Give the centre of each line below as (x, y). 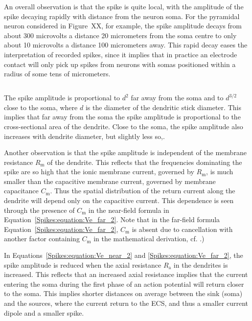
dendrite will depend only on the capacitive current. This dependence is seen (119, 200)
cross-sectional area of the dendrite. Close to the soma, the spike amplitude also (124, 126)
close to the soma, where (41, 107)
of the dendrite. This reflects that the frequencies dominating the (145, 162)
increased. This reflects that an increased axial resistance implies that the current (126, 274)
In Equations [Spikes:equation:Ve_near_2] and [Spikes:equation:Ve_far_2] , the (124, 255)
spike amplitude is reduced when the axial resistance (83, 264)
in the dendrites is (201, 264)
